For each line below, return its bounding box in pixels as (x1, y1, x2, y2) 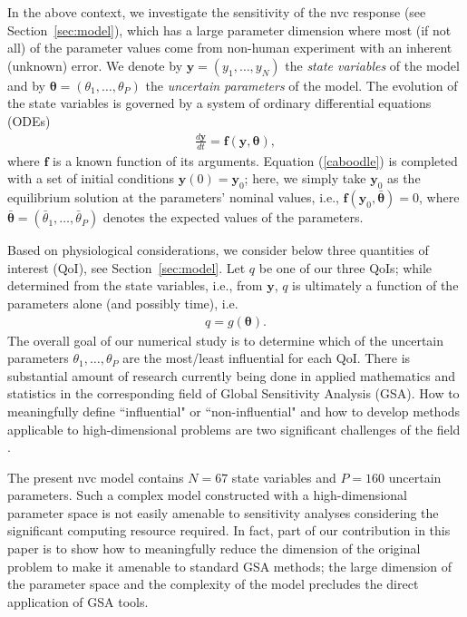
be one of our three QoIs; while (258, 258, 433, 277)
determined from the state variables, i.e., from (7, 276, 263, 295)
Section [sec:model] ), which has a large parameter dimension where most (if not (7, 20, 452, 39)
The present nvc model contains (7, 467, 184, 486)
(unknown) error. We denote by (7, 55, 183, 74)
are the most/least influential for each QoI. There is (122, 348, 411, 367)
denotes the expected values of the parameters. (102, 208, 364, 227)
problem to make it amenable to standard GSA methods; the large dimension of (7, 556, 452, 575)
